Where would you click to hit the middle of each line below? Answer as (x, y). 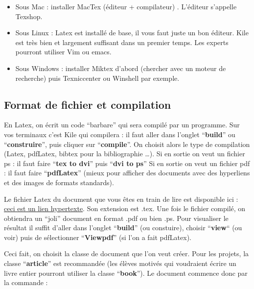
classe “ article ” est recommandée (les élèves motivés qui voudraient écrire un (120, 263)
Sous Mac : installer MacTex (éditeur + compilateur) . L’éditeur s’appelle (126, 6)
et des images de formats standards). (59, 182)
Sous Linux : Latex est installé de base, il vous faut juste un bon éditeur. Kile (132, 33)
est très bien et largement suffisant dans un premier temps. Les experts (122, 42)
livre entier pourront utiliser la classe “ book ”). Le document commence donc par (126, 273)
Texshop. (29, 16)
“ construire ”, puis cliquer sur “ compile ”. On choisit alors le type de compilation (127, 144)
